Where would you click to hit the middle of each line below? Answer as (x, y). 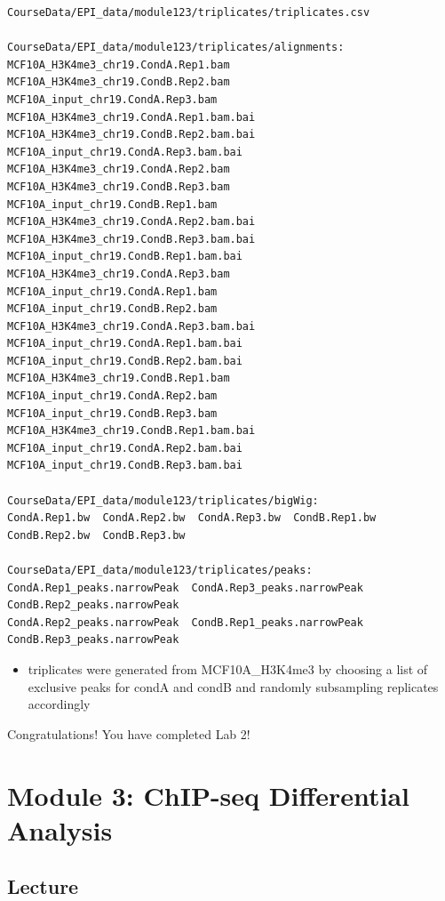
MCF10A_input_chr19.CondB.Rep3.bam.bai (125, 466)
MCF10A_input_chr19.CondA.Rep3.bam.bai (125, 152)
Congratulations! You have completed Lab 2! (129, 733)
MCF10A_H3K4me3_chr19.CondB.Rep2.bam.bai (131, 135)
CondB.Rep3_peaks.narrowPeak (93, 640)
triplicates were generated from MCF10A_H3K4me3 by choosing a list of (228, 668)
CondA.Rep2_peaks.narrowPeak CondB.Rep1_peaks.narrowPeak (185, 622)
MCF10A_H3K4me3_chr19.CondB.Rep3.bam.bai (131, 239)
